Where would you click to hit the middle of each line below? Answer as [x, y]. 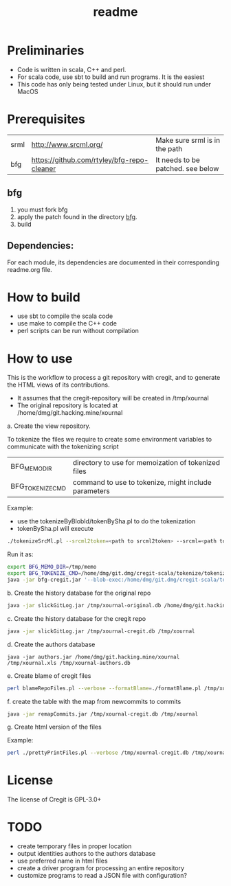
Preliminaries [46, 50]
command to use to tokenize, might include [142, 483]
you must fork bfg [42, 209]
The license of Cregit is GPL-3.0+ [54, 799]
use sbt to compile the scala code [65, 316]
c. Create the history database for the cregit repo [77, 618]
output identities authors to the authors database [86, 854]
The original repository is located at [67, 405]
